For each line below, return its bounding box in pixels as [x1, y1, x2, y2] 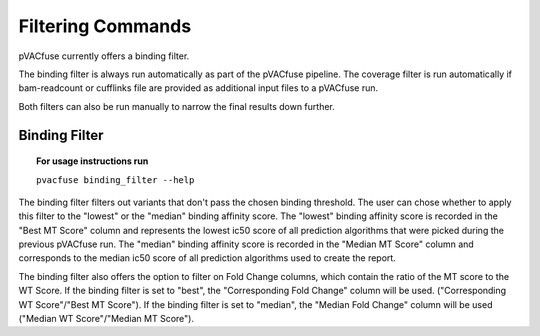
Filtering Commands [18, 15, 192, 37]
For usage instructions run [36, 155, 149, 167]
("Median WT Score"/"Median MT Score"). [18, 313, 195, 325]
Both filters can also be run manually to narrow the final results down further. [18, 100, 335, 112]
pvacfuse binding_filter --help [36, 174, 195, 185]
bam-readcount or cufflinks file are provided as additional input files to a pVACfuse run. [18, 82, 379, 94]
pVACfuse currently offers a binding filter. [18, 50, 190, 62]
